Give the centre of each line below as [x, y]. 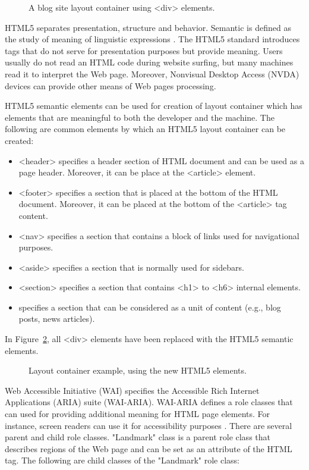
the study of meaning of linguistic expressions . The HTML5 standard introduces [152, 39]
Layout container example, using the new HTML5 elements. [138, 370]
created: [19, 140]
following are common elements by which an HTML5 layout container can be [145, 129]
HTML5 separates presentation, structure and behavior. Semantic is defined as [148, 27]
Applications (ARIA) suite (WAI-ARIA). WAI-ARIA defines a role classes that [149, 402]
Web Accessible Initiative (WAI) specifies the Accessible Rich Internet [132, 390]
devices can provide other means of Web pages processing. [111, 85]
